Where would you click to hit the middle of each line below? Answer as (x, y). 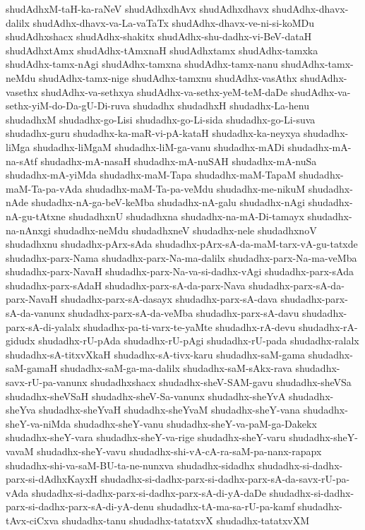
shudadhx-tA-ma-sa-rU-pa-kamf (226, 506)
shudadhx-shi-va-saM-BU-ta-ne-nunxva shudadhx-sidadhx (130, 465)
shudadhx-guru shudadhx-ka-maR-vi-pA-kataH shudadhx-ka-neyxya (153, 133)
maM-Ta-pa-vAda (44, 188)
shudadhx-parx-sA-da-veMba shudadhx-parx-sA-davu (184, 313)
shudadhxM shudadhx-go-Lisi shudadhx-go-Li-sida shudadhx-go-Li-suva (161, 119)
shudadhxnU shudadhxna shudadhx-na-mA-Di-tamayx (186, 216)
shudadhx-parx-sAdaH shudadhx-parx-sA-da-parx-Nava (126, 285)
